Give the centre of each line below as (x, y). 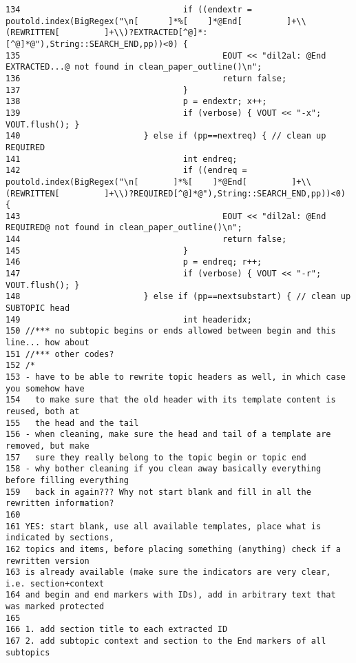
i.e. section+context (55, 583)
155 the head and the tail (72, 423)
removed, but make (48, 446)
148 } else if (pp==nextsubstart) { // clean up (178, 297)
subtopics (28, 652)
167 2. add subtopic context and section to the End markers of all (166, 641)
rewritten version (48, 561)
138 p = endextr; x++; (136, 102)
